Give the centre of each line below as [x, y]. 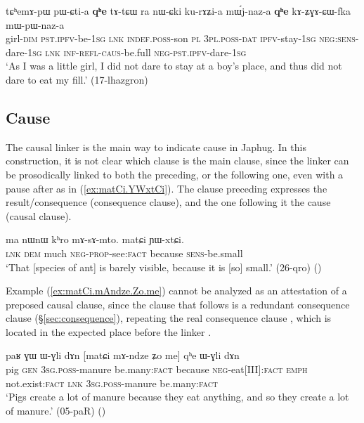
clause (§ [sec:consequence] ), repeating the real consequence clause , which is [169, 318]
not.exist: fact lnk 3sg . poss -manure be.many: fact [112, 383]
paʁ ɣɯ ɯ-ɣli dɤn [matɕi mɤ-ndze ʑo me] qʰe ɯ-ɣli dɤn [123, 355]
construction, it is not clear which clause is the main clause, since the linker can [177, 161]
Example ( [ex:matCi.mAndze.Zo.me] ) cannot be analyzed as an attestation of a [176, 291]
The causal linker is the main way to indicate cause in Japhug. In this [156, 147]
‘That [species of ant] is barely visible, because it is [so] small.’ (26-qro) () [164, 267]
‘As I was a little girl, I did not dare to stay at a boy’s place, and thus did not [174, 66]
